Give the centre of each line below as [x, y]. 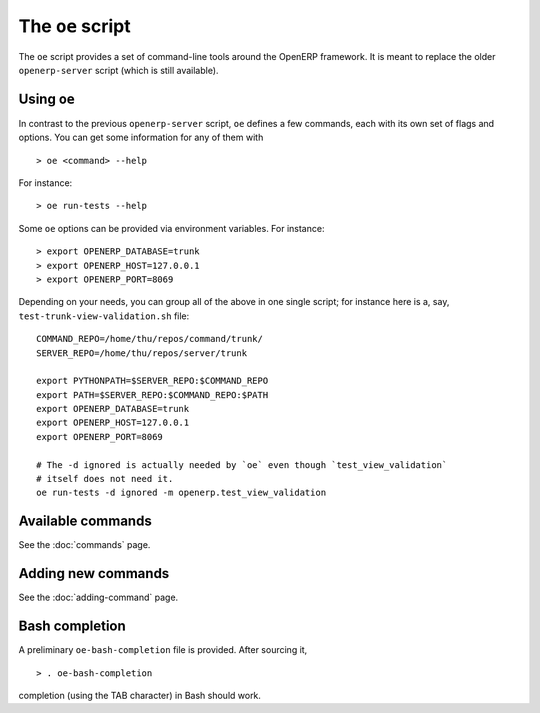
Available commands [85, 521]
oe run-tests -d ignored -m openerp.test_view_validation [181, 493]
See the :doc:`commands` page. [84, 545]
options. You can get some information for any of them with [141, 137]
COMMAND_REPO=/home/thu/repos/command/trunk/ [150, 339]
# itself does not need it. [105, 479]
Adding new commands [94, 573]
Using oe [46, 98]
